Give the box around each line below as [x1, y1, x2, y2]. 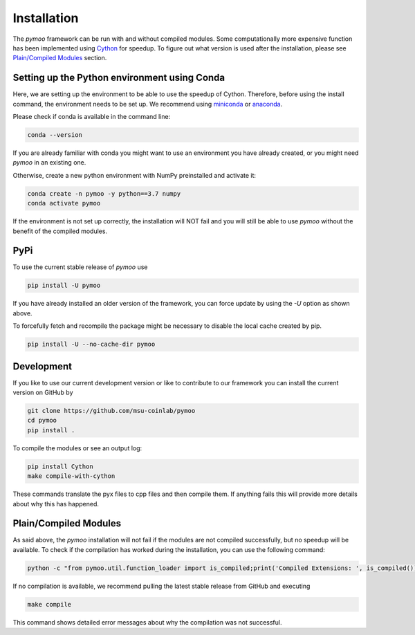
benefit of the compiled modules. [12, 227, 107, 235]
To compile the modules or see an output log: [12, 443, 142, 452]
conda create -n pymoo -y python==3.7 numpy [27, 190, 181, 197]
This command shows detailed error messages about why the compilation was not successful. [12, 618, 283, 626]
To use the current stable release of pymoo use [12, 263, 148, 271]
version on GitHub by [12, 388, 73, 397]
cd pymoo [27, 416, 57, 425]
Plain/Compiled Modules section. [12, 54, 107, 62]
